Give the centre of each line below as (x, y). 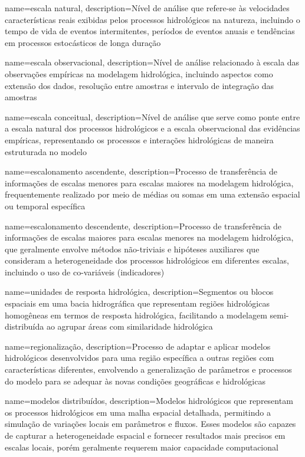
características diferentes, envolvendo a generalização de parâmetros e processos (148, 369)
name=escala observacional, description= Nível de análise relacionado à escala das (152, 62)
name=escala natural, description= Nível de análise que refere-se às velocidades (147, 8)
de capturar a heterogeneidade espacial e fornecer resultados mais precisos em (145, 435)
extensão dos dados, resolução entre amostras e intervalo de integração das (140, 85)
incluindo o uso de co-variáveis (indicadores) (85, 272)
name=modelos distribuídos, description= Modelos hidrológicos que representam (149, 401)
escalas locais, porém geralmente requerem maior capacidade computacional (142, 447)
